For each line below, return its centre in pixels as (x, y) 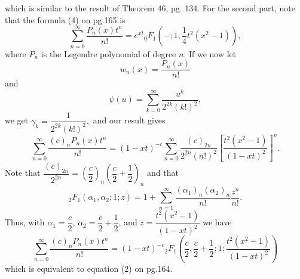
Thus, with (25, 222)
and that (163, 173)
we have (217, 222)
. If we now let (210, 53)
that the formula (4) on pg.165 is (65, 19)
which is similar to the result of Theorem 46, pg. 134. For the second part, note (150, 8)
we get (17, 120)
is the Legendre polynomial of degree (108, 53)
